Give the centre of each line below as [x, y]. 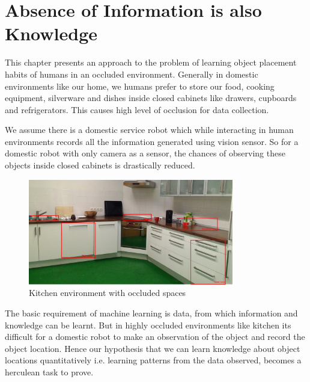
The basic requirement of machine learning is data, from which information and [151, 313]
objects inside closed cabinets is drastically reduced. [100, 165]
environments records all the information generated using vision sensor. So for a [152, 141]
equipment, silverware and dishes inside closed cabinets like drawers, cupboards [151, 98]
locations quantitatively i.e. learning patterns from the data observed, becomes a [153, 360]
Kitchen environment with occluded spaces [108, 293]
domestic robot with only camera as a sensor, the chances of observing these [145, 153]
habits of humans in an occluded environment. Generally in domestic [132, 74]
